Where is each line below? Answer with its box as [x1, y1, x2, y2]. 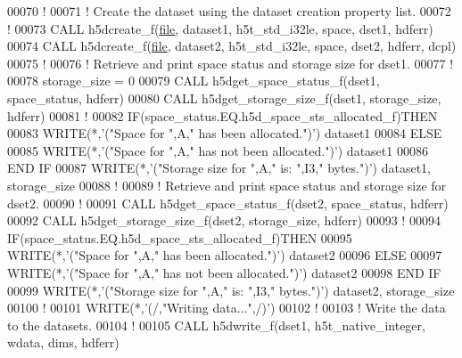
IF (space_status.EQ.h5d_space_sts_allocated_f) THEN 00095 [7, 228, 352, 247]
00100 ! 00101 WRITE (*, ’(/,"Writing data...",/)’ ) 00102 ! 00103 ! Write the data [7, 298, 446, 317]
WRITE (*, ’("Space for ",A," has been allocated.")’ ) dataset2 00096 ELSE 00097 [7, 246, 442, 264]
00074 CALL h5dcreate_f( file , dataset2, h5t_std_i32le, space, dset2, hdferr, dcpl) [7, 37, 457, 55]
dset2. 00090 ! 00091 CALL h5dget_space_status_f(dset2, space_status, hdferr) [7, 193, 449, 212]
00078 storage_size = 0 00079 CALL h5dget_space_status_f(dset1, [7, 71, 380, 90]
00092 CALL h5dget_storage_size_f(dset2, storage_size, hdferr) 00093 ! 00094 [7, 211, 441, 230]
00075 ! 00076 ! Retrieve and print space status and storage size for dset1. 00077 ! [7, 53, 454, 72]
